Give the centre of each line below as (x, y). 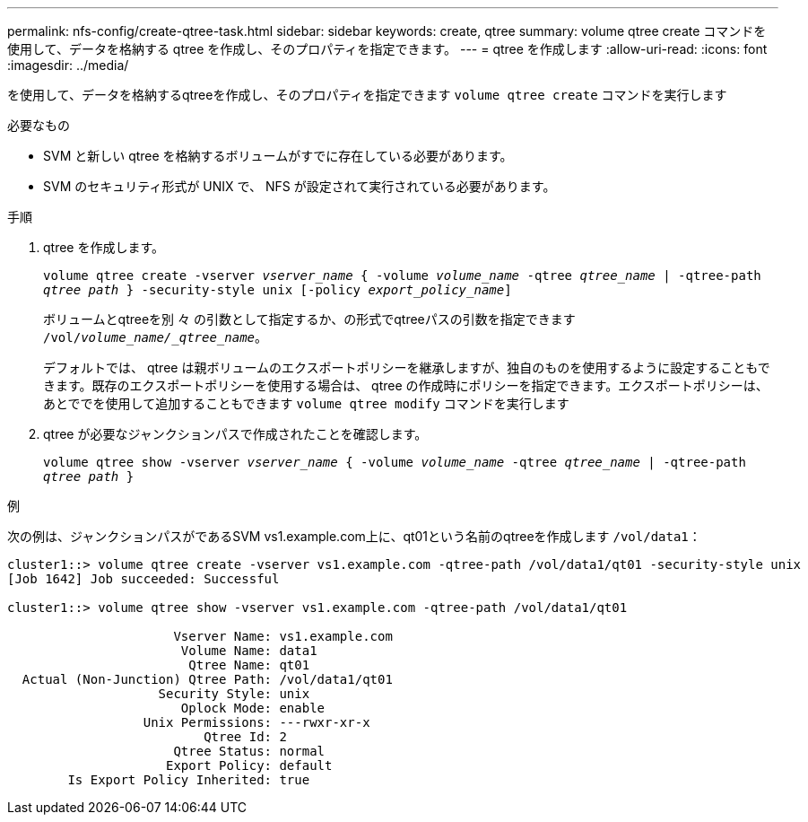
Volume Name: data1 (249, 651)
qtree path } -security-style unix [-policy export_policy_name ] (278, 290)
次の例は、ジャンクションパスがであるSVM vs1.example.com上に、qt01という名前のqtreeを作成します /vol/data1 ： (354, 536)
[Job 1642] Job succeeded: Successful (143, 579)
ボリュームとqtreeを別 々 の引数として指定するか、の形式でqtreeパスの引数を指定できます (309, 319)
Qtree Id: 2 (245, 737)
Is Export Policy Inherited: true (189, 780)
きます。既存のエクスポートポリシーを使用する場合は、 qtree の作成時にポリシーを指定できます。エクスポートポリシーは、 (406, 385)
